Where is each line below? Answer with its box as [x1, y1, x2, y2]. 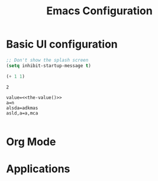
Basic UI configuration [6, 37, 118, 51]
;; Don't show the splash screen [6, 57, 89, 63]
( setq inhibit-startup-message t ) [6, 62, 92, 69]
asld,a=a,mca [6, 110, 38, 116]
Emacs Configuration [46, 4, 153, 18]
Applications [6, 162, 70, 176]
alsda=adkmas [6, 105, 38, 111]
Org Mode [6, 135, 56, 148]
